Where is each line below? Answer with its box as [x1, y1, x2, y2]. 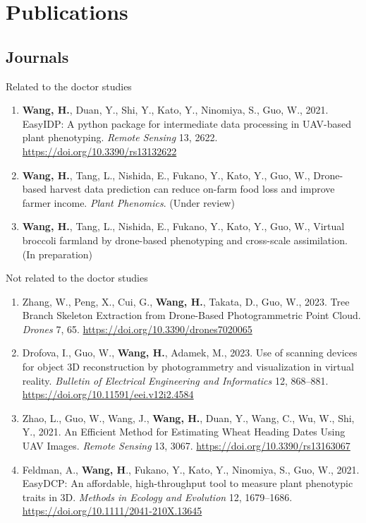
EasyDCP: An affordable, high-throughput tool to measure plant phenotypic [22, 476, 353, 491]
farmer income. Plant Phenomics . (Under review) [22, 195, 235, 210]
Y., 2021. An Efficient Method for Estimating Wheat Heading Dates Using [22, 424, 346, 439]
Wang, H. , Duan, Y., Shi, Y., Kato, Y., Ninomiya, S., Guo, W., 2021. [22, 102, 329, 117]
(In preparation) [22, 246, 93, 261]
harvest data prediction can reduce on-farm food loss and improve [49, 181, 335, 196]
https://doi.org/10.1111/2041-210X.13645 [22, 503, 202, 518]
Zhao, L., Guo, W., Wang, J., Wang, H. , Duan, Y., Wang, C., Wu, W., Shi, [22, 410, 355, 425]
